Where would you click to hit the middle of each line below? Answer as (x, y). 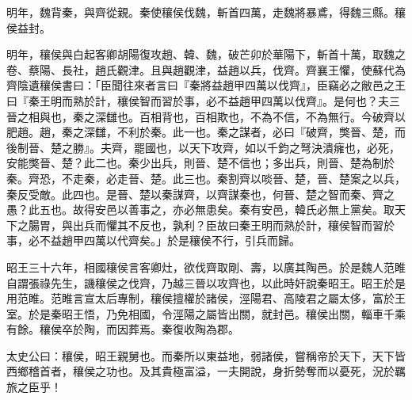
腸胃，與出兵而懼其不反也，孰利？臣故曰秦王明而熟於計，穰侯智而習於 (211, 225)
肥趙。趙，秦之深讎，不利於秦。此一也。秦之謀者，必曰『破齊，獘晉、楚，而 (206, 132)
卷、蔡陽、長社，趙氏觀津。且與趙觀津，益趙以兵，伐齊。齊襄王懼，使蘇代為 (206, 69)
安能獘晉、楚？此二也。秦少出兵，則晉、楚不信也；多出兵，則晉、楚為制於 (200, 163)
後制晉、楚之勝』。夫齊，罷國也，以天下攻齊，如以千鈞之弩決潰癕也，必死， (203, 147)
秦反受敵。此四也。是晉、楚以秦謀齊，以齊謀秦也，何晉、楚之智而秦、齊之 (200, 194)
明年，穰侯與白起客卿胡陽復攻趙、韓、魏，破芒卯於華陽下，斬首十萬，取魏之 (206, 54)
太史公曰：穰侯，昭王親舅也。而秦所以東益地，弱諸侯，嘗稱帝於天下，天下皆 (206, 355)
